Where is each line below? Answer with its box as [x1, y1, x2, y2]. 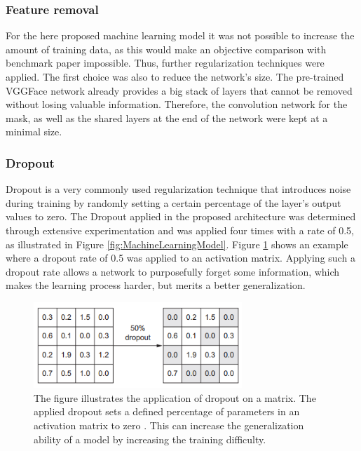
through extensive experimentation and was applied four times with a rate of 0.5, [6, 222, 355, 237]
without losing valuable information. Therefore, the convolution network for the [6, 97, 348, 112]
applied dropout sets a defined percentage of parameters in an [34, 404, 300, 419]
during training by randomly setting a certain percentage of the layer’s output [6, 195, 341, 210]
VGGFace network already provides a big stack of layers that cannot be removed [6, 83, 353, 97]
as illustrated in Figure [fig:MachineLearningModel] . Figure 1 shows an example [6, 236, 348, 251]
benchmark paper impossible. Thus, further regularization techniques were [6, 55, 325, 70]
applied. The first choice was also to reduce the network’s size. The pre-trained [6, 69, 344, 83]
